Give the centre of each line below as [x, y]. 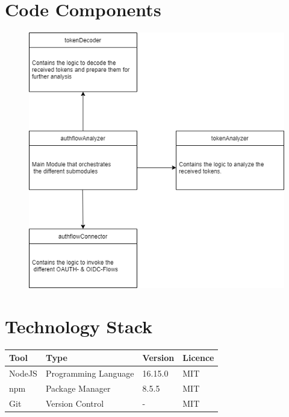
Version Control [75, 403]
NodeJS [23, 373]
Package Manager [78, 388]
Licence [198, 358]
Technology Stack [79, 326]
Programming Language [90, 373]
